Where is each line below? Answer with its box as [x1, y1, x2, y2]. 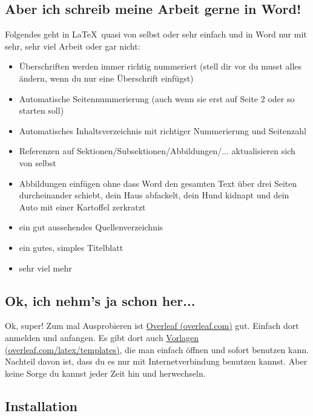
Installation [5, 396, 77, 415]
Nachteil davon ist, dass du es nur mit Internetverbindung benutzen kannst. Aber [5, 355, 308, 368]
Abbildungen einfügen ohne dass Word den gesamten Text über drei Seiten [19, 177, 297, 189]
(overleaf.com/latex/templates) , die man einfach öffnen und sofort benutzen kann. [5, 343, 309, 356]
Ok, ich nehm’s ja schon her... [5, 291, 196, 310]
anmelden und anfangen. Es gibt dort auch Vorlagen [5, 331, 199, 343]
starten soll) [19, 104, 64, 117]
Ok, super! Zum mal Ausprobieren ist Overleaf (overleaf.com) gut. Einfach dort [5, 319, 299, 332]
